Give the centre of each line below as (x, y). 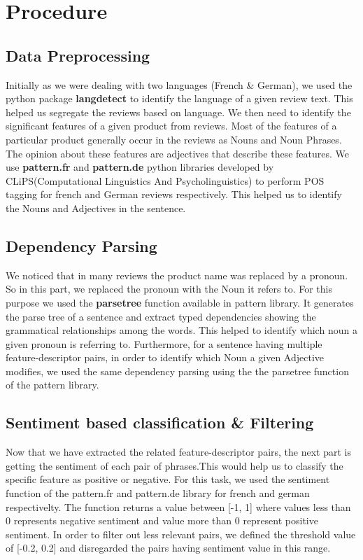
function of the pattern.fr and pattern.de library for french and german (158, 493)
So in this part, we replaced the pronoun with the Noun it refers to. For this (169, 289)
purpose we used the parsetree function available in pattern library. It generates (180, 302)
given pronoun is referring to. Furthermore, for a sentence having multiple (164, 343)
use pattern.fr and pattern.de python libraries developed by (140, 167)
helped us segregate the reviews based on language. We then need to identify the (178, 112)
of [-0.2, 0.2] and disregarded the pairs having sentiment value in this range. (168, 548)
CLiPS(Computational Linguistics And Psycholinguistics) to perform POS (165, 180)
